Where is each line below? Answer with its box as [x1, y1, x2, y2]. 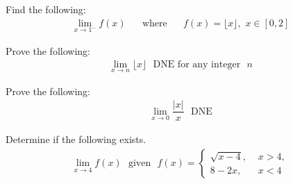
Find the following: [6, 2, 86, 16]
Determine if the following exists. [6, 132, 146, 147]
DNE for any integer [153, 60, 241, 70]
